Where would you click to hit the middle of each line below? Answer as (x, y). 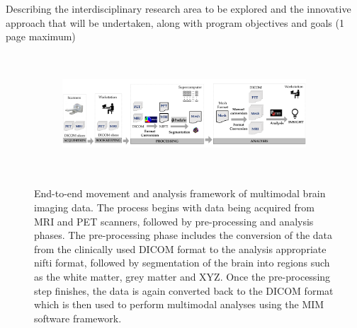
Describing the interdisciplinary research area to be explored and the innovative (178, 8)
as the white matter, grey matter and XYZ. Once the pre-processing (182, 277)
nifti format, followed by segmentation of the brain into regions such (182, 263)
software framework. (78, 318)
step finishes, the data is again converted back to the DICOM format (184, 290)
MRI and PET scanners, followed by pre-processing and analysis (174, 221)
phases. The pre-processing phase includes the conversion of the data (183, 235)
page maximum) (41, 36)
